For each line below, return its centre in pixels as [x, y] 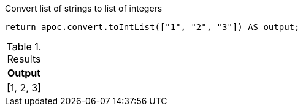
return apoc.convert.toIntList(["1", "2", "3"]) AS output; [152, 27]
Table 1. [24, 47]
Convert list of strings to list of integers [84, 8]
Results [24, 59]
